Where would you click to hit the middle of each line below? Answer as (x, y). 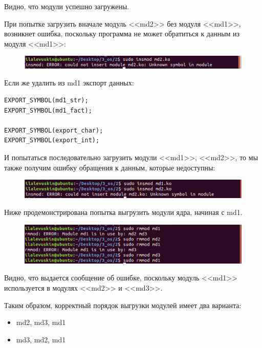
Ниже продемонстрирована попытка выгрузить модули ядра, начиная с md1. (123, 212)
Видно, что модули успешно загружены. (67, 6)
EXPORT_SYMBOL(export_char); (54, 130)
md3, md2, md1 (41, 339)
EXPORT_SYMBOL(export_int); (52, 140)
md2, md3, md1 (41, 322)
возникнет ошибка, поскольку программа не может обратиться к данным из (122, 34)
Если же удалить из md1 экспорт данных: (69, 83)
